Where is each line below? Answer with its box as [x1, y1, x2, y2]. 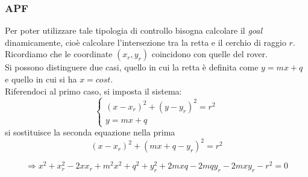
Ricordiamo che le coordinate [5, 48, 113, 60]
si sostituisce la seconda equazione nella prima [5, 126, 175, 138]
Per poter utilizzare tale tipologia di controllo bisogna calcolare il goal [5, 24, 262, 37]
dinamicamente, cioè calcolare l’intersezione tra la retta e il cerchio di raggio [5, 36, 286, 48]
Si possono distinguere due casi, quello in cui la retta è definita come [5, 61, 259, 73]
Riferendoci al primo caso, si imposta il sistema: [5, 84, 182, 97]
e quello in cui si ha [5, 73, 77, 85]
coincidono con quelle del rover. [151, 48, 268, 60]
